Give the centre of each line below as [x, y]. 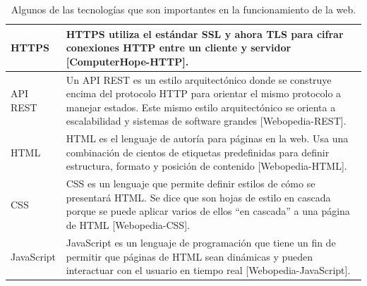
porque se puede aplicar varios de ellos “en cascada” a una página [208, 211]
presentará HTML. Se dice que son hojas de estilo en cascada [198, 197]
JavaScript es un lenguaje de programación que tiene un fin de [201, 242]
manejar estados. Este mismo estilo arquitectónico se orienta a [201, 107]
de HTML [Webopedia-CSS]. [128, 225]
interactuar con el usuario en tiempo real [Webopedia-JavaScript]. [208, 270]
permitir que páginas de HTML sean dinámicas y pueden [189, 256]
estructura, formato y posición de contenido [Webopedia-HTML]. [206, 166]
